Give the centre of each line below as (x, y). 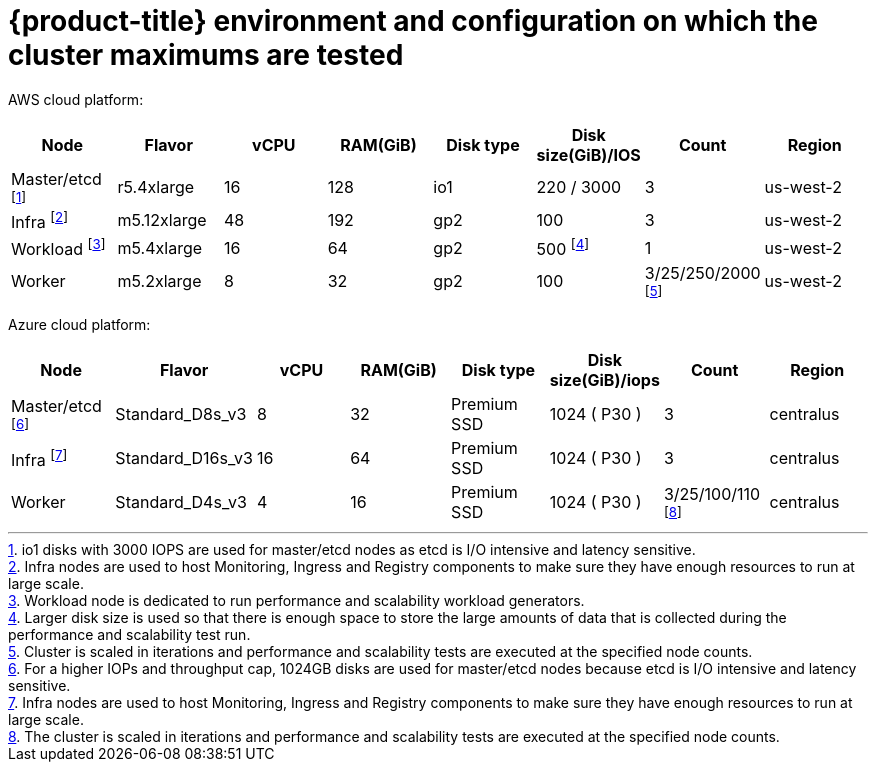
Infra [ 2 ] (40, 220)
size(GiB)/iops (604, 380)
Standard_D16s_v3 (184, 458)
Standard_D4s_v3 (181, 502)
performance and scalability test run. (129, 635)
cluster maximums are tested (206, 55)
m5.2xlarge (159, 281)
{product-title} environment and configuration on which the (413, 21)
